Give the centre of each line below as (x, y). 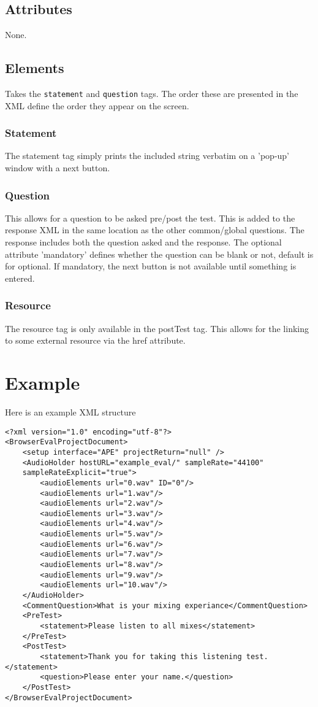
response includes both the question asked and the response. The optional (143, 242)
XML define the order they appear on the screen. (97, 105)
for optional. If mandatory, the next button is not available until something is (151, 266)
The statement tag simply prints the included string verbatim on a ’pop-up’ (147, 156)
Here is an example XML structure (70, 411)
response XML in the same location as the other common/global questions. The (155, 230)
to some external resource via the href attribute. (95, 340)
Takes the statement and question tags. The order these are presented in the (152, 93)
